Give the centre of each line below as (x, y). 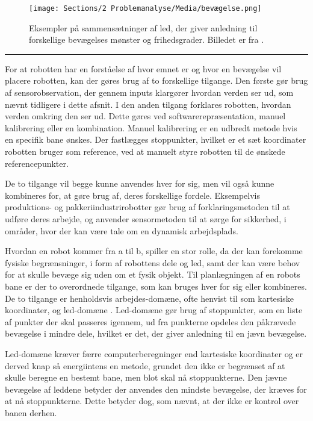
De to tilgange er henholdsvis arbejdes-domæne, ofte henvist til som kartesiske (149, 298)
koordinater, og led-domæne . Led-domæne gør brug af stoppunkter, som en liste (154, 310)
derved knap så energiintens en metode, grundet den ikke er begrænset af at (145, 365)
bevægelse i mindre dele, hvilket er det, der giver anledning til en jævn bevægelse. (156, 333)
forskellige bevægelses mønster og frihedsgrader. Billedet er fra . (147, 39)
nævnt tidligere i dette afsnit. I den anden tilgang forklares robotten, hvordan (148, 104)
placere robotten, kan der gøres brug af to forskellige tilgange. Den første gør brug (156, 80)
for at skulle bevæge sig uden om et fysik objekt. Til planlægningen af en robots (153, 274)
